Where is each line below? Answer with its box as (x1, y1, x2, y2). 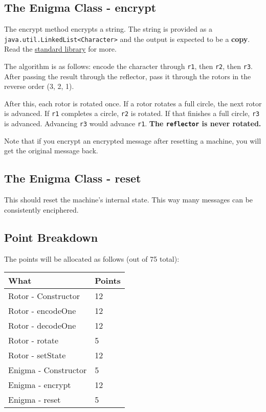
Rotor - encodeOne (8, 305, 76, 317)
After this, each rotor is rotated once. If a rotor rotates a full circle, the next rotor (4, 98, 262, 108)
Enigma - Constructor (8, 364, 87, 376)
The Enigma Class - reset (4, 170, 141, 186)
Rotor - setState (8, 349, 66, 361)
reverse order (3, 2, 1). (4, 81, 74, 91)
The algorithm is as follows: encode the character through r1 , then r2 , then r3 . (4, 61, 253, 72)
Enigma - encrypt (8, 379, 71, 391)
